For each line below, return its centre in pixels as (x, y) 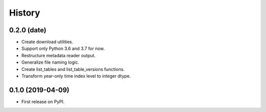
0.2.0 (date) (28, 30)
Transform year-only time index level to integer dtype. (76, 76)
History (25, 13)
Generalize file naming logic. (50, 62)
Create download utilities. (47, 42)
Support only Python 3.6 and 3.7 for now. (63, 48)
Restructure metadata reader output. (59, 55)
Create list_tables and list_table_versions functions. (73, 69)
